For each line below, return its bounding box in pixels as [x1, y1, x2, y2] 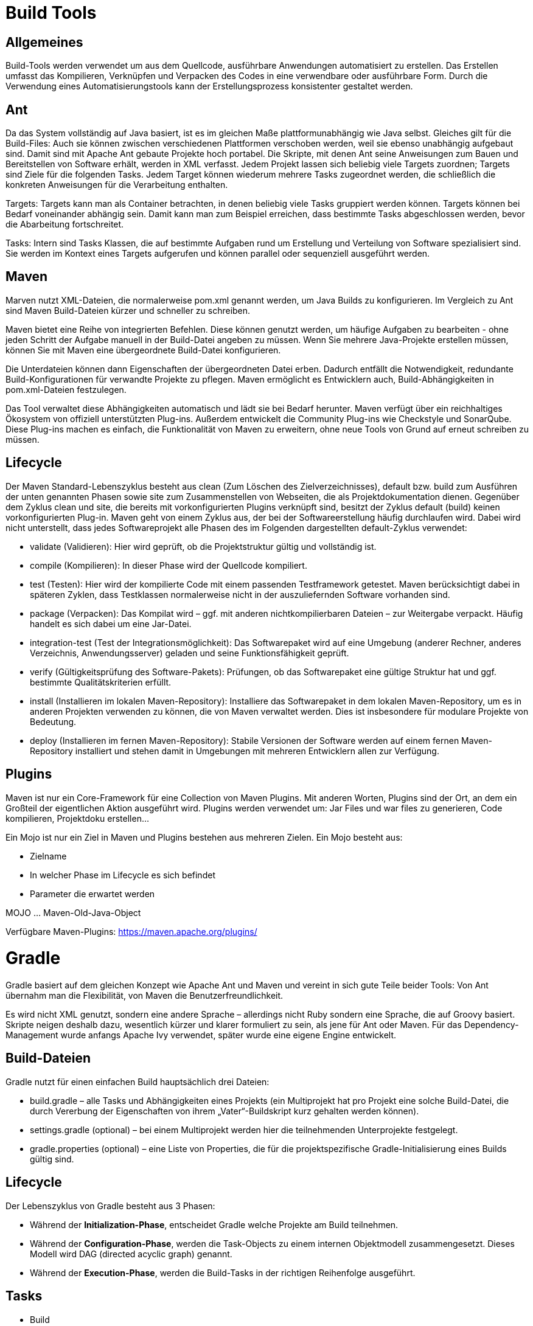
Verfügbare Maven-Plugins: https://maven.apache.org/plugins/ [5, 926, 257, 937]
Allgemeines [5, 34, 83, 50]
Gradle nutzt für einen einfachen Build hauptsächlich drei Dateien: [5, 1076, 270, 1087]
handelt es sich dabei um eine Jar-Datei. [30, 618, 192, 629]
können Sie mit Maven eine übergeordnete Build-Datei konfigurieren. [5, 344, 281, 355]
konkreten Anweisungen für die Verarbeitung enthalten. [5, 179, 228, 190]
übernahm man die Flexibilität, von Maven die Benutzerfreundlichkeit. [5, 990, 284, 1001]
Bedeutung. [30, 716, 77, 727]
